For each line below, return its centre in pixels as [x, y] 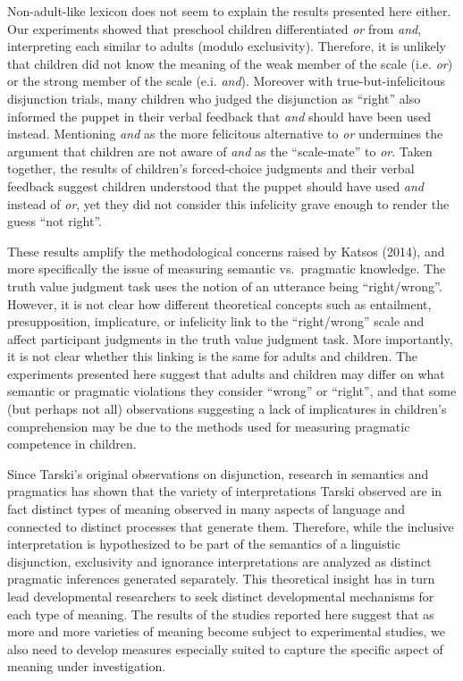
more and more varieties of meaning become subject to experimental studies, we [227, 631]
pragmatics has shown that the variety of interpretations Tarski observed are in [225, 491]
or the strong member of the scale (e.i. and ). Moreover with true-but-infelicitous [227, 81]
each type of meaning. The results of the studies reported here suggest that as [221, 614]
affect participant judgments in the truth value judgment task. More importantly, [230, 338]
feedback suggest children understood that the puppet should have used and [216, 185]
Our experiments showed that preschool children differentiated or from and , [215, 28]
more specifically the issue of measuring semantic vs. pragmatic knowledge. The [227, 269]
